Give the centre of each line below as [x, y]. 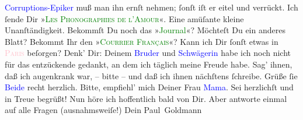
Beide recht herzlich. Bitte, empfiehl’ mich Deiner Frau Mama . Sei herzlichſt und [149, 87]
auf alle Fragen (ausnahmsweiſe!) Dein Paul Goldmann [103, 110]
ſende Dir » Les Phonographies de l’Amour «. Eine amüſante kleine [124, 18]
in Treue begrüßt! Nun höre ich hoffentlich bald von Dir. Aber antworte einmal [146, 98]
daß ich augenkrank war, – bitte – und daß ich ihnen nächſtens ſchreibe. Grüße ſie [151, 75]
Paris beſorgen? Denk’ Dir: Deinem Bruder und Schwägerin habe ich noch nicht [148, 53]
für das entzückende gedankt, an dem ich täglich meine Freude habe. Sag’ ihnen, [149, 64]
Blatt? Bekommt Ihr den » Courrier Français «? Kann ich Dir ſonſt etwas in [142, 41]
